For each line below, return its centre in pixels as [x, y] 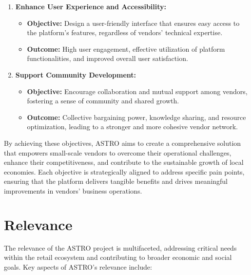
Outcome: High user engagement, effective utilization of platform [126, 49]
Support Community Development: [76, 74]
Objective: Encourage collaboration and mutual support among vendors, [137, 91]
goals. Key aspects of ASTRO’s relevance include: [78, 266]
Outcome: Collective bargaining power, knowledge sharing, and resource [136, 117]
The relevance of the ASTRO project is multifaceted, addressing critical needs [120, 247]
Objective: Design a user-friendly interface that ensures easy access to [133, 23]
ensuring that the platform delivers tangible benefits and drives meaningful [116, 181]
